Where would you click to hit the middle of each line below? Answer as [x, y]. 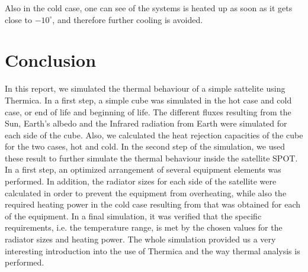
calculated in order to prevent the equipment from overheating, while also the [146, 192]
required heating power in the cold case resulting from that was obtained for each [153, 204]
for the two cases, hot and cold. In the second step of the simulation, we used [145, 146]
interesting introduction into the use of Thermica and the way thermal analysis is [153, 250]
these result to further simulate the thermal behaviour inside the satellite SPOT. [151, 158]
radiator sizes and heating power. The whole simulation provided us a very [140, 239]
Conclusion [51, 60]
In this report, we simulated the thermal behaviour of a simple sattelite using [145, 88]
